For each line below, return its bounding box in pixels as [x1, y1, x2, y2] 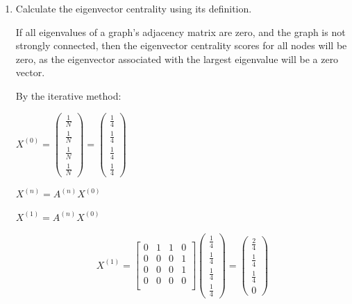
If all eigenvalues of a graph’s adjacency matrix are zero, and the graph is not [15, 24, 346, 39]
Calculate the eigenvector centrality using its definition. [15, 1, 252, 15]
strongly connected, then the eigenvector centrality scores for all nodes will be [15, 38, 347, 53]
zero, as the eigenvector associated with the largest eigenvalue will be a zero [15, 51, 339, 66]
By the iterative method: [15, 88, 121, 102]
